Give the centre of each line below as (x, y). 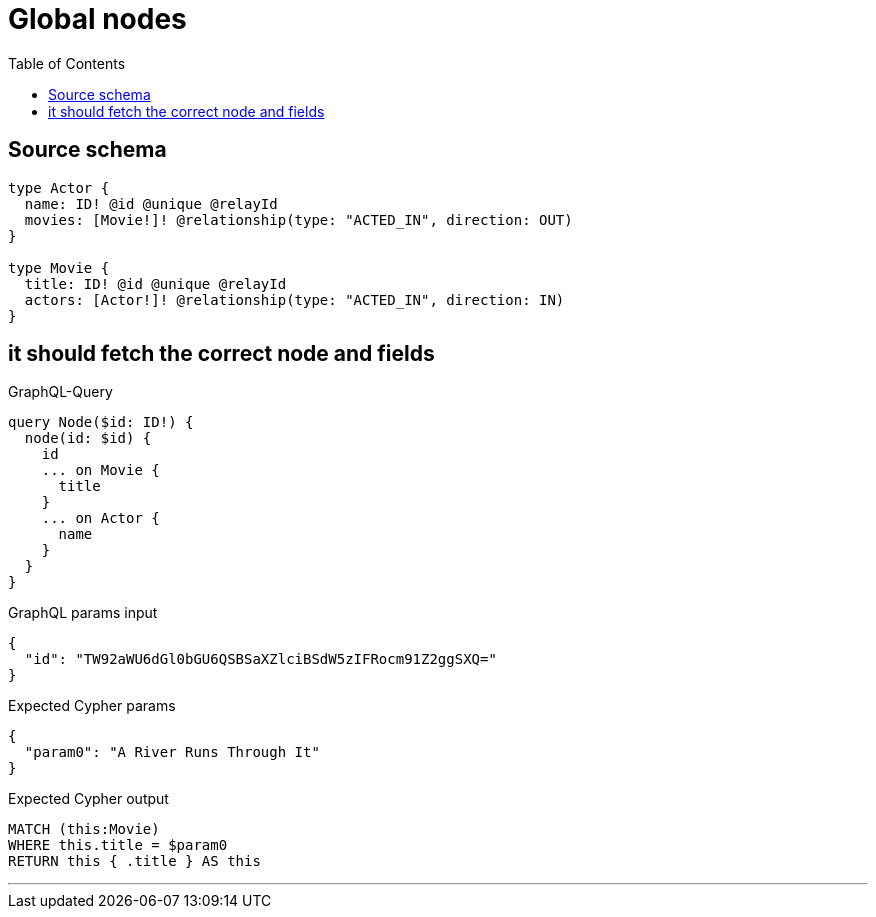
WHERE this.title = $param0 (118, 845)
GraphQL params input (83, 613)
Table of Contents (67, 63)
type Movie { (59, 267)
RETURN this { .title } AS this (134, 861)
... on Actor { (100, 518)
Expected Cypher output (88, 799)
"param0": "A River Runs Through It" (172, 752)
